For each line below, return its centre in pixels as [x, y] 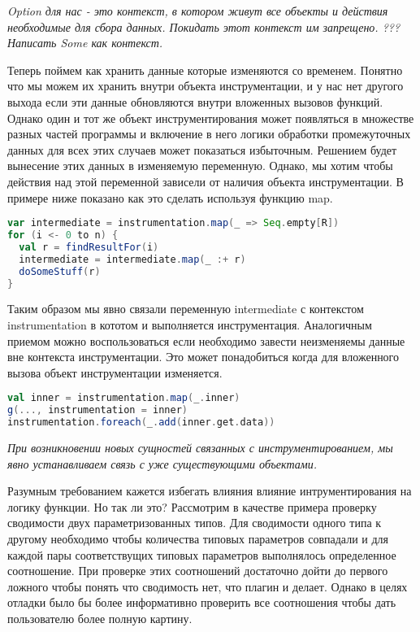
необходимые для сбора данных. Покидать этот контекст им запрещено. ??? [204, 26]
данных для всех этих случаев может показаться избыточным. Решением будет [202, 149]
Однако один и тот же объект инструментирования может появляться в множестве [211, 118]
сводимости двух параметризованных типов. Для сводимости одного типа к [195, 523]
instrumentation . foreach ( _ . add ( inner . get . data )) [141, 423]
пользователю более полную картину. [100, 618]
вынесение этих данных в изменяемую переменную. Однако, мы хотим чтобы [200, 166]
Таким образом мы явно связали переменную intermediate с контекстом [186, 309]
